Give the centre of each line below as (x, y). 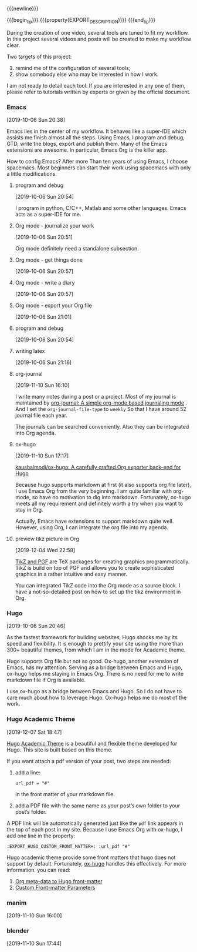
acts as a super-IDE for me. (48, 215)
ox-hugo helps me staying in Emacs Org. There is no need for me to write (95, 674)
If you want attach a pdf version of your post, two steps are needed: (89, 761)
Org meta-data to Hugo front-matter (59, 881)
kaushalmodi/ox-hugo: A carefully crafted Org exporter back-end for (98, 467)
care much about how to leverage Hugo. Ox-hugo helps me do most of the (97, 698)
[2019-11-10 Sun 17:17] (42, 456)
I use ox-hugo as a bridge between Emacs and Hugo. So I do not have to (94, 692)
